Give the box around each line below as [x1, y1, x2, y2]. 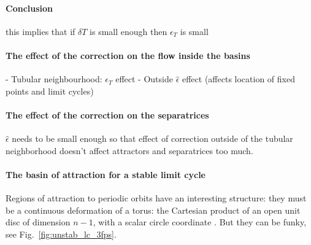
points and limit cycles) [6, 84, 94, 97]
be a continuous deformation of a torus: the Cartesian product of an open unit [6, 203, 301, 216]
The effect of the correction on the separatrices [6, 108, 209, 121]
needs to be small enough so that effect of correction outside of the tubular [12, 132, 293, 145]
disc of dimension [6, 216, 71, 228]
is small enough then [90, 25, 167, 37]
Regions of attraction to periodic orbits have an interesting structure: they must [6, 192, 307, 204]
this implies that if [6, 25, 75, 37]
